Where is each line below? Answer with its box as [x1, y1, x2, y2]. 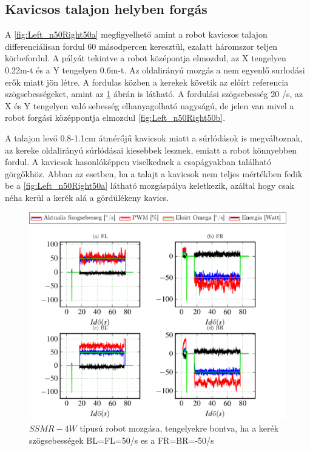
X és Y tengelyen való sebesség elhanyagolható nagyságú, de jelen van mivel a [5, 99, 294, 112]
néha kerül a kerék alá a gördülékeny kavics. [5, 191, 169, 203]
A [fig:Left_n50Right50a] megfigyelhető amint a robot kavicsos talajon [5, 28, 268, 41]
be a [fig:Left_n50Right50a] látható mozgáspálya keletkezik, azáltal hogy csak [5, 179, 294, 192]
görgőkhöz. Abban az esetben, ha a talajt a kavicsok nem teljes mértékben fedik [5, 167, 303, 180]
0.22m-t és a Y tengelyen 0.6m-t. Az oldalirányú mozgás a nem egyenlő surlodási [5, 63, 305, 76]
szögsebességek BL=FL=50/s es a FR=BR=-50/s [29, 433, 214, 446]
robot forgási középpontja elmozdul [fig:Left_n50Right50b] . [5, 111, 226, 124]
